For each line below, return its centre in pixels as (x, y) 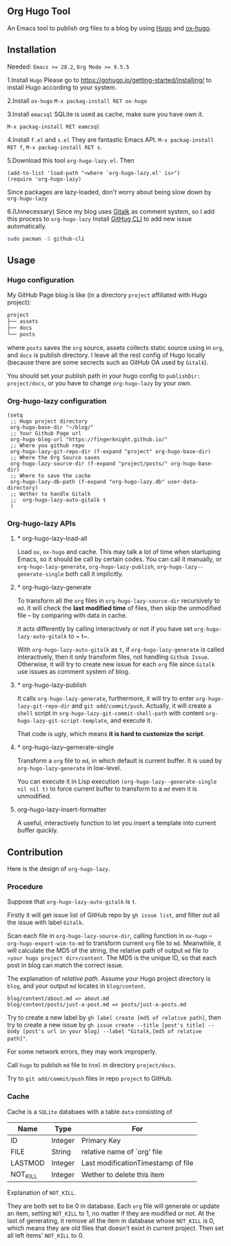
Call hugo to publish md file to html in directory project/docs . (91, 1065)
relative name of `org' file (122, 1151)
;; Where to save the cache (50, 476)
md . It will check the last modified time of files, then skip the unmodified (119, 608)
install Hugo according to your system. (62, 87)
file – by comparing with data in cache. (72, 616)
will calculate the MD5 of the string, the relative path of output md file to (108, 951)
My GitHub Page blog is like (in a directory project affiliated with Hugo (107, 295)
